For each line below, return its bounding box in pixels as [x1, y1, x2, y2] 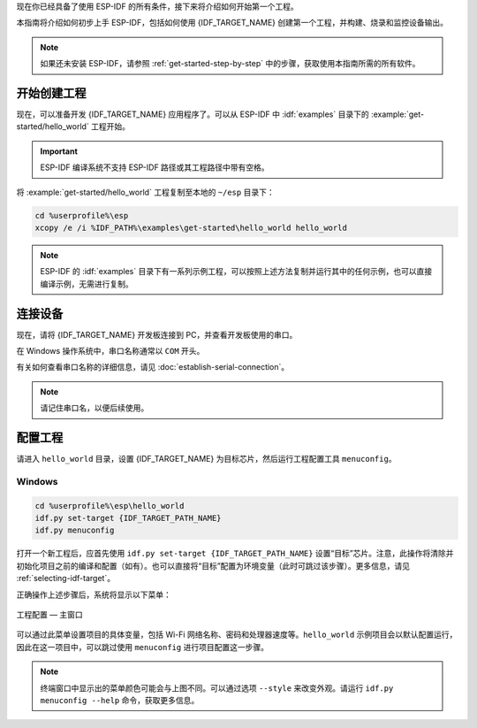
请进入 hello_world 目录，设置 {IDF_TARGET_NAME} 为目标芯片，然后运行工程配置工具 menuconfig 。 [16, 454, 397, 464]
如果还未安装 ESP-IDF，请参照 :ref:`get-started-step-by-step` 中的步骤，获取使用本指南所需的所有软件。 [40, 58, 420, 69]
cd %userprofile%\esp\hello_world [34, 501, 185, 510]
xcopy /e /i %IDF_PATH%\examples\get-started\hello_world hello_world [34, 223, 348, 234]
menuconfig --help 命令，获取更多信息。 [40, 694, 200, 705]
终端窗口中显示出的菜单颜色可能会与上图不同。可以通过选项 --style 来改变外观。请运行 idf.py [40, 682, 394, 694]
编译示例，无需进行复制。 [40, 279, 133, 289]
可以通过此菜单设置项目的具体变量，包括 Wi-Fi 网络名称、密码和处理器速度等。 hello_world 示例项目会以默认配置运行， [16, 629, 458, 640]
